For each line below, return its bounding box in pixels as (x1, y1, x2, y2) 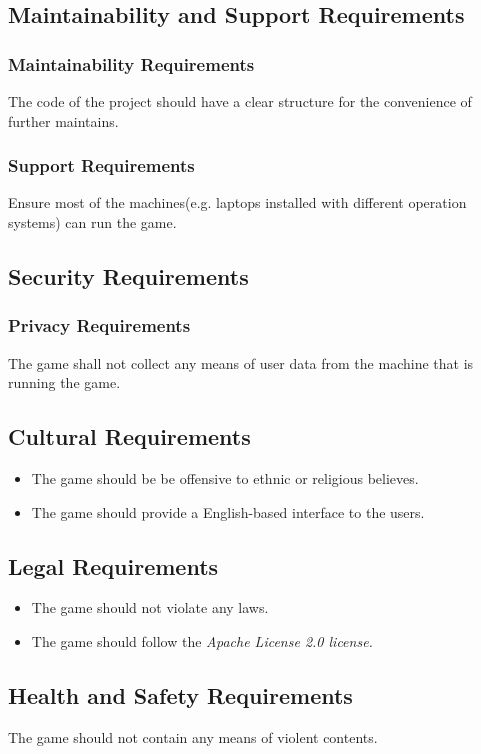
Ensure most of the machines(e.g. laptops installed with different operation (8, 192, 467, 213)
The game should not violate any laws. (31, 597, 269, 618)
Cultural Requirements (8, 421, 251, 452)
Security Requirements (8, 260, 249, 291)
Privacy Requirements (8, 313, 191, 338)
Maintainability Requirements (8, 51, 255, 76)
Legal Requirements (8, 550, 219, 581)
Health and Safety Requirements (8, 679, 353, 710)
